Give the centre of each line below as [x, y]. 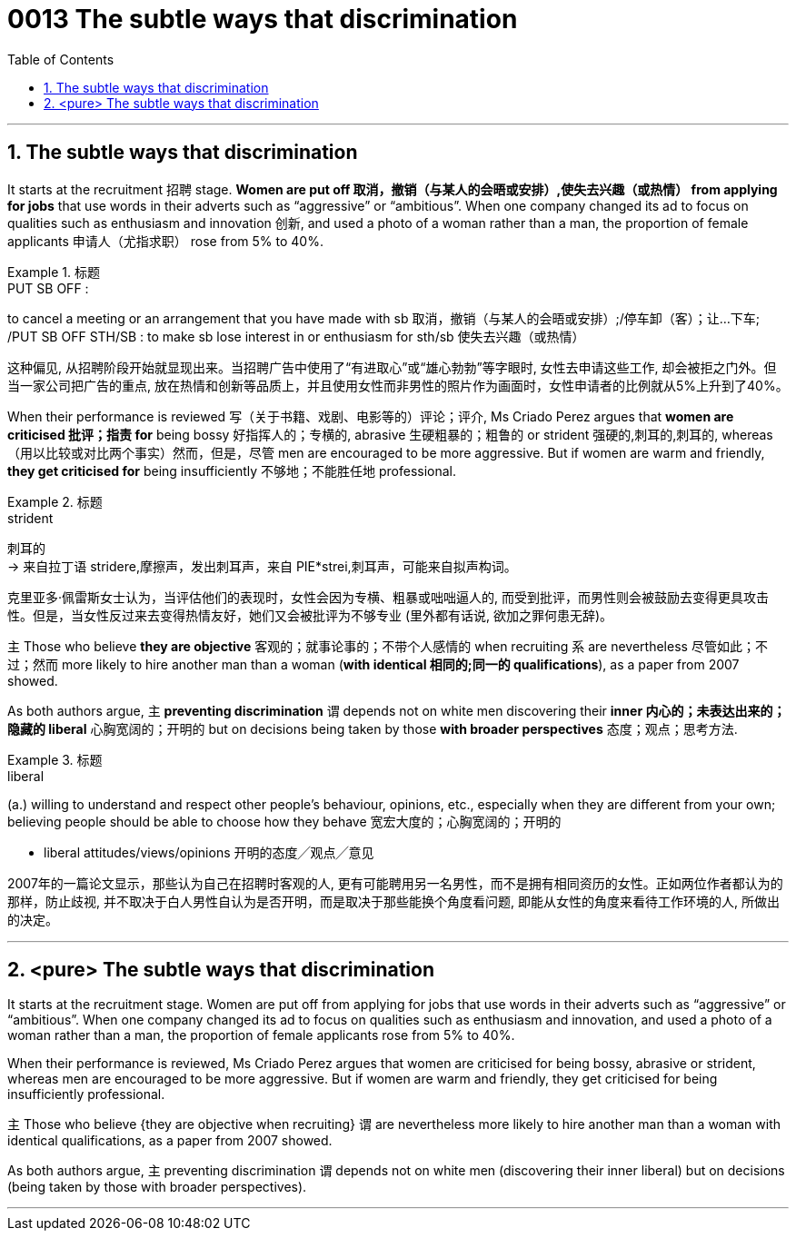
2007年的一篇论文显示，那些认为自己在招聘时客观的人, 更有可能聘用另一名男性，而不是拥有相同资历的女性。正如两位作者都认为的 [395, 883]
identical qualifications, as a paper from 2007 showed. [170, 1141]
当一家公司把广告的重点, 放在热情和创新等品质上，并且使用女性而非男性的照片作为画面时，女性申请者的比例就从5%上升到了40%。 [398, 385]
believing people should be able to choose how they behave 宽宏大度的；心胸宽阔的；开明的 [284, 821]
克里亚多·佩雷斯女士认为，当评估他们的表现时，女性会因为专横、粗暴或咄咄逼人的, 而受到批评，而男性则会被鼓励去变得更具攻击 [388, 597]
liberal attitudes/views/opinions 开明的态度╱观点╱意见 [209, 852]
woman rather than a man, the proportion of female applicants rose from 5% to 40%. [261, 1035]
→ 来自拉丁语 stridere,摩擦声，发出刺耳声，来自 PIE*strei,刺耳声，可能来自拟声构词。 [262, 566]
